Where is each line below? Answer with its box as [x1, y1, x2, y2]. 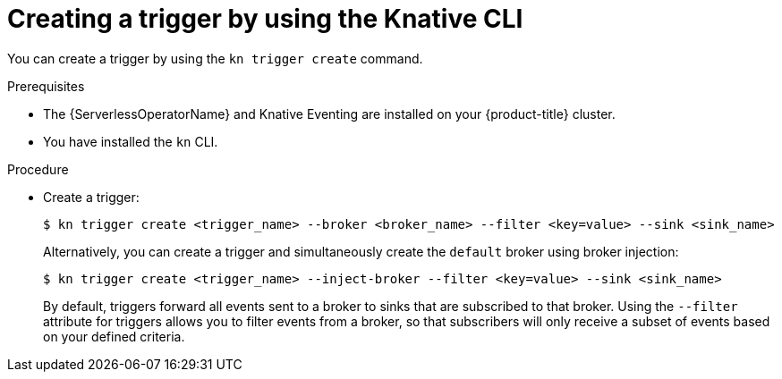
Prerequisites [7, 78, 85, 94]
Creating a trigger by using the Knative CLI [7, 4, 523, 34]
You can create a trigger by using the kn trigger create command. [7, 50, 423, 66]
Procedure [7, 161, 69, 177]
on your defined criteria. [43, 328, 185, 344]
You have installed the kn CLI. [43, 133, 218, 149]
